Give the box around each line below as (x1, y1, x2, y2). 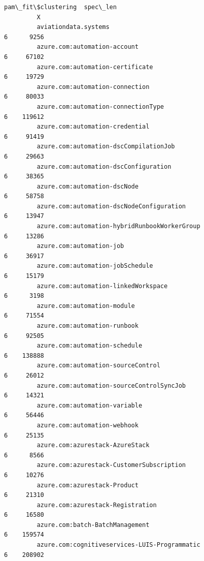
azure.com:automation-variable (37, 401, 143, 409)
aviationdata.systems (37, 23, 110, 31)
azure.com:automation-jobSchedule (37, 262, 153, 270)
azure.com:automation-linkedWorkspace (37, 282, 168, 290)
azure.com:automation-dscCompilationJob (37, 143, 175, 150)
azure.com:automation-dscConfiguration (37, 163, 172, 170)
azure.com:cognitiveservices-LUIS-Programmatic (37, 541, 200, 549)
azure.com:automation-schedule (37, 342, 143, 350)
